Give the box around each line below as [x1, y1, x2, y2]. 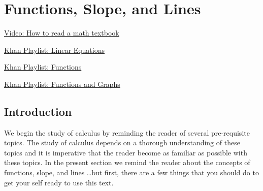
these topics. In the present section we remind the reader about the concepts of [4, 157, 250, 168]
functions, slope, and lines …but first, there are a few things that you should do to [4, 167, 259, 178]
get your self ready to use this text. [4, 177, 114, 187]
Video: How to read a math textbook [4, 27, 119, 38]
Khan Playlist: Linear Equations [4, 44, 105, 55]
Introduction [4, 103, 72, 119]
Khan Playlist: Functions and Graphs [4, 78, 120, 89]
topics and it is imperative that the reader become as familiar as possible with [4, 147, 247, 157]
